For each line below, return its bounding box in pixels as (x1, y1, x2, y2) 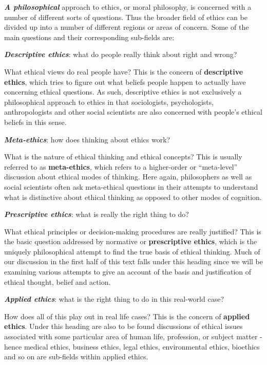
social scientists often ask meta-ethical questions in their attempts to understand (4, 181, 258, 192)
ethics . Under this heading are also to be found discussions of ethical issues (4, 321, 243, 332)
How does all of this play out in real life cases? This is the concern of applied (4, 311, 250, 321)
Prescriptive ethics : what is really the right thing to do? (4, 209, 189, 220)
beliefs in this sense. (4, 116, 67, 127)
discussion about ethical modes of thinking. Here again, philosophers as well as (4, 171, 252, 182)
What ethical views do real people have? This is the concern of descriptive (4, 66, 243, 77)
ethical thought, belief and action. (4, 276, 111, 287)
